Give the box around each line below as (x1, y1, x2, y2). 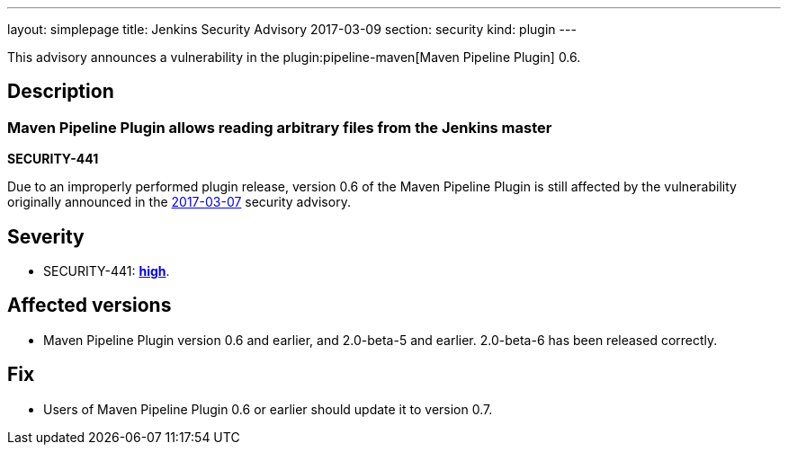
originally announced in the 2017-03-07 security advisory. (7, 194, 351, 210)
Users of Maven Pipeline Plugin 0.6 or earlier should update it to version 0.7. (43, 401, 493, 417)
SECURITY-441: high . (43, 263, 170, 279)
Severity (7, 225, 85, 248)
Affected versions (7, 294, 172, 317)
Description (7, 80, 114, 103)
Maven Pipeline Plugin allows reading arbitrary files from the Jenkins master (7, 118, 552, 137)
